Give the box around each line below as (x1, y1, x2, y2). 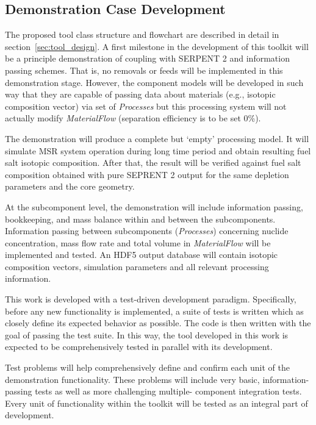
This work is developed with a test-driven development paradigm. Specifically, (5, 293, 296, 305)
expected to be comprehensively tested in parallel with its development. (5, 340, 273, 353)
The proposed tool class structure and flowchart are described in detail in (5, 28, 279, 41)
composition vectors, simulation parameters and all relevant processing (5, 260, 269, 273)
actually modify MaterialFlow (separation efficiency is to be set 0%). (5, 112, 261, 124)
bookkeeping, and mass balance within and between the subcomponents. (5, 212, 276, 225)
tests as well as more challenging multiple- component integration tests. (35, 385, 302, 398)
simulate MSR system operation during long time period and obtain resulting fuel (5, 144, 311, 157)
